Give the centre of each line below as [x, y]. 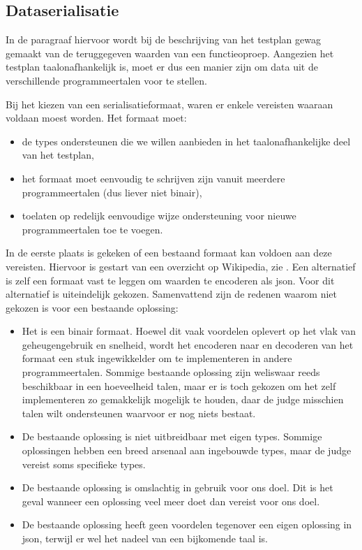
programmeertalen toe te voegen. [92, 229]
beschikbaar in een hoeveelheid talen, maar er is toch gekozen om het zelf [179, 385]
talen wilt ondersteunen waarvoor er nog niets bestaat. [139, 413]
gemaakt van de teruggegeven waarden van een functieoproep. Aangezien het [170, 53]
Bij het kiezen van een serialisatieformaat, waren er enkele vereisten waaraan [169, 104]
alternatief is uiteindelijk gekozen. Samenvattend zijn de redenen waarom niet [172, 294]
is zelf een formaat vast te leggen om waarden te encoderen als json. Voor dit [170, 280]
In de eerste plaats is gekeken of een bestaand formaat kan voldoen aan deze [169, 253]
